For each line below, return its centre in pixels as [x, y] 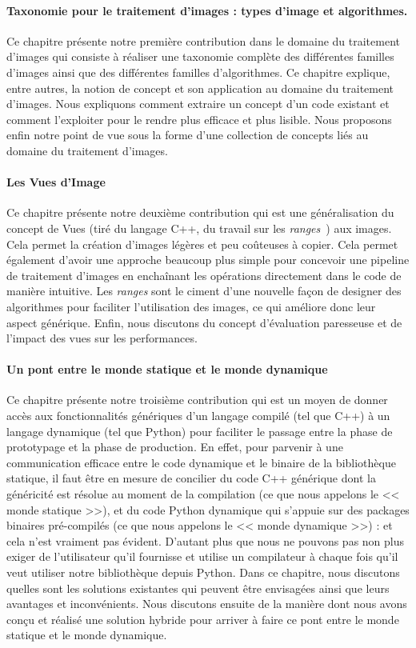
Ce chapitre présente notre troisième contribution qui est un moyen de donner [197, 400]
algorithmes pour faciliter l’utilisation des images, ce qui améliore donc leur [191, 306]
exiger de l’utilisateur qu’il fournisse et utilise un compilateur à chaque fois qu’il [202, 556]
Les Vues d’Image [56, 182]
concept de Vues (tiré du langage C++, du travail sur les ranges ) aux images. [199, 228]
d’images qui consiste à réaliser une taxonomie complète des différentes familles [200, 56]
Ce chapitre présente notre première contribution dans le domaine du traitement [203, 40]
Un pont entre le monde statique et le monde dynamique [167, 369]
